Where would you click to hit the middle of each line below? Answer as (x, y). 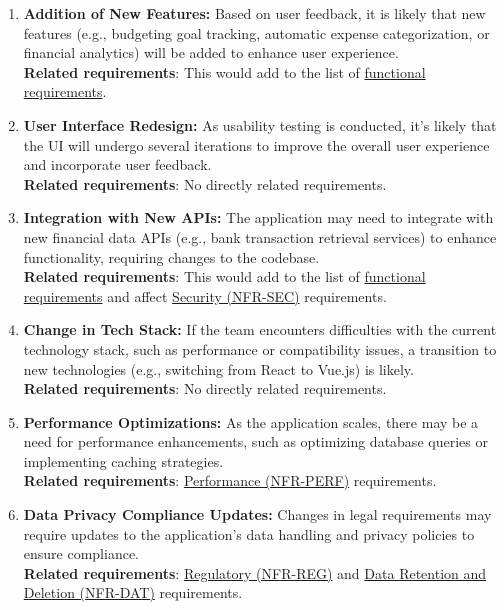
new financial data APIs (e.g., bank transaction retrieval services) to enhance (260, 236)
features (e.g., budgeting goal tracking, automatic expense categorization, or (256, 32)
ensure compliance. (81, 553)
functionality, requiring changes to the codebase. (171, 256)
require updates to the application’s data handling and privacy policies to (249, 533)
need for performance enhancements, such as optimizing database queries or (255, 441)
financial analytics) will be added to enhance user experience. (211, 52)
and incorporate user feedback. (117, 164)
